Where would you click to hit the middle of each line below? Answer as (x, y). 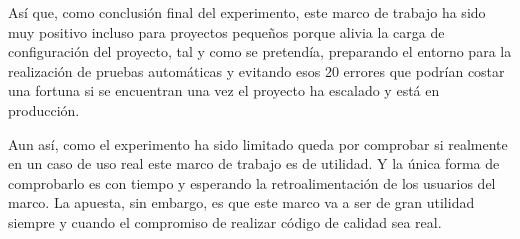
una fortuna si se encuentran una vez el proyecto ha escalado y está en (224, 90)
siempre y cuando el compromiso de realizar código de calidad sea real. (225, 221)
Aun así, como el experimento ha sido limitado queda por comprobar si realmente (258, 143)
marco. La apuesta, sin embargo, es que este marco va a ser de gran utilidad (241, 202)
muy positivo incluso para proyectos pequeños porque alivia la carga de (226, 31)
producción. (44, 109)
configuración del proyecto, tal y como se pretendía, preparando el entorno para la (260, 51)
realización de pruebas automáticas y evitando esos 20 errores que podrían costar (256, 70)
